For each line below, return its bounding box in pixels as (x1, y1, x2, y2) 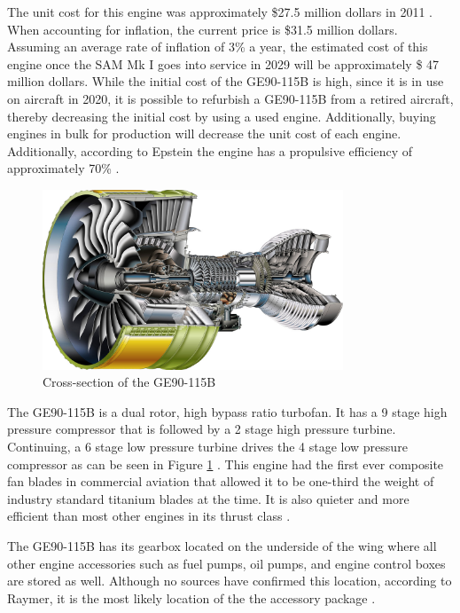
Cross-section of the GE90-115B (43, 373, 216, 391)
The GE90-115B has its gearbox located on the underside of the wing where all (7, 536, 437, 554)
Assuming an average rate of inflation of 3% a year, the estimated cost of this (7, 37, 428, 56)
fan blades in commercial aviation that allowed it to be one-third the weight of (7, 472, 434, 491)
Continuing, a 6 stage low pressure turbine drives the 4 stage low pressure (7, 437, 408, 456)
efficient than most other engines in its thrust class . (7, 507, 291, 525)
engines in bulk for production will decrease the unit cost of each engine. (7, 124, 402, 143)
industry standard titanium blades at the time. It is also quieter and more (7, 489, 409, 507)
